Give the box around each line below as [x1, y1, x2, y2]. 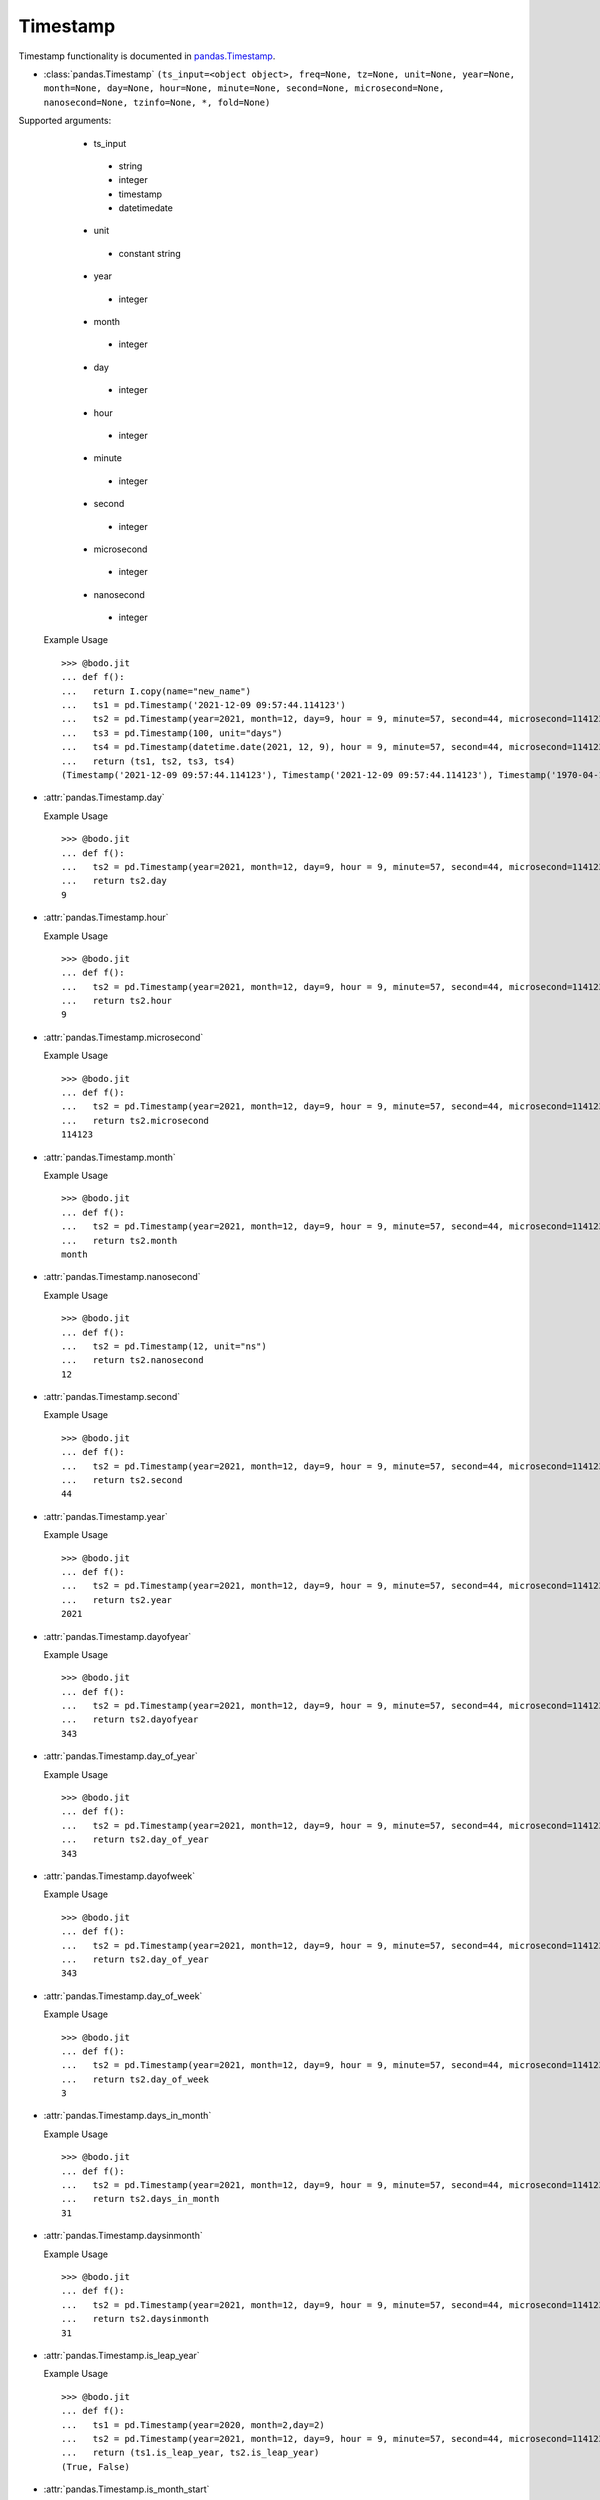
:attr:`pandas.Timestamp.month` [43, 1151, 177, 1163]
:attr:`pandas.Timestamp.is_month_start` [43, 2483, 210, 2495]
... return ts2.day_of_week [61, 2073, 210, 2085]
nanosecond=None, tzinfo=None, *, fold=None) [43, 96, 271, 108]
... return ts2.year [61, 1594, 173, 1605]
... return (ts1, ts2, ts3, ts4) [61, 755, 236, 767]
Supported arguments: [18, 115, 112, 127]
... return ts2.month [61, 1235, 178, 1246]
